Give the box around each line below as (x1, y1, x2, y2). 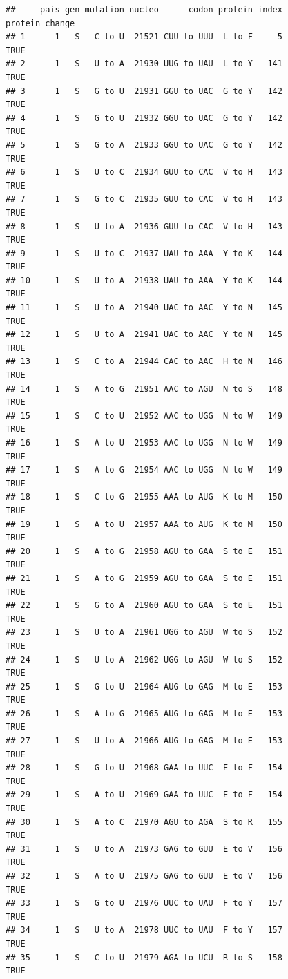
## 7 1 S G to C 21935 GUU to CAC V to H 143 (6, 194, 282, 205)
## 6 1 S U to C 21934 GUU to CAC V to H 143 (6, 167, 282, 178)
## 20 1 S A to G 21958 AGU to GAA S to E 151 (6, 546, 282, 556)
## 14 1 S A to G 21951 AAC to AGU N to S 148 (6, 383, 282, 394)
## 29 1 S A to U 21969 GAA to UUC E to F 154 (6, 790, 282, 800)
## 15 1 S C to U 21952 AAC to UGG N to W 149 (6, 410, 282, 421)
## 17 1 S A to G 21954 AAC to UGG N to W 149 (6, 465, 282, 475)
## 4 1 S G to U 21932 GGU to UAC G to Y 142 (6, 113, 282, 123)
